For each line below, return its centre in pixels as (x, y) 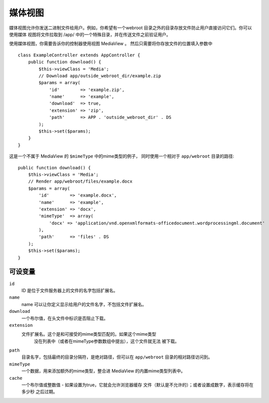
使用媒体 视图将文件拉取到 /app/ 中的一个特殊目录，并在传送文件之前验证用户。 (90, 34)
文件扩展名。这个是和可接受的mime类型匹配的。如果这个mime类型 (89, 334)
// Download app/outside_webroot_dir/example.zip (100, 76)
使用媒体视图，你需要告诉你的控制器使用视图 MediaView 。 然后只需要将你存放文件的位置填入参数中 (111, 44)
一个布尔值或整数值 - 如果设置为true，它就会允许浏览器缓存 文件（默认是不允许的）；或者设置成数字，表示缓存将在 (137, 385)
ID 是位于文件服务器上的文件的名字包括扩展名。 (70, 290)
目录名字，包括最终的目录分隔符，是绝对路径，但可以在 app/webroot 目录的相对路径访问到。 (117, 357)
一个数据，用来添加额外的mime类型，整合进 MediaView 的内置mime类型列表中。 (103, 371)
